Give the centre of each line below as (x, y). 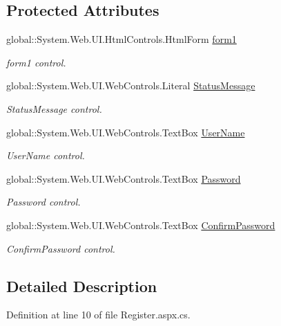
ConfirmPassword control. (61, 248)
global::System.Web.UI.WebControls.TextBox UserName (126, 132)
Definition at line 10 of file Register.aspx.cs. (98, 315)
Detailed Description (82, 286)
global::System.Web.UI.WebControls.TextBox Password (124, 178)
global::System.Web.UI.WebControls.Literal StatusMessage (131, 85)
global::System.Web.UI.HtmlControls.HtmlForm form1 (122, 39)
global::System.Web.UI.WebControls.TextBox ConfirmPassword (141, 225)
